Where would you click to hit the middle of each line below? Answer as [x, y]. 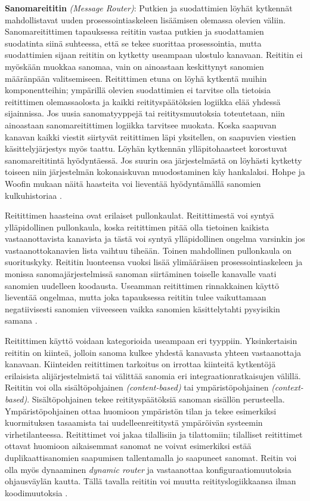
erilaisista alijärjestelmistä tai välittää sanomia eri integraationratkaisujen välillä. [153, 375]
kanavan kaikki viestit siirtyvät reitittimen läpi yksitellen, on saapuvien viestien [151, 136]
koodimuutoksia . [36, 492]
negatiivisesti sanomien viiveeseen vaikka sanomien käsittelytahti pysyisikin [142, 308]
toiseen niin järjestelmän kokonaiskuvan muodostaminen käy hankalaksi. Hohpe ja [155, 172]
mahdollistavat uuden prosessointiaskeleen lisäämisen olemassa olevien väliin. [145, 19]
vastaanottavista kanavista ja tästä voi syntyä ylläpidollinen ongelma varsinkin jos [155, 239]
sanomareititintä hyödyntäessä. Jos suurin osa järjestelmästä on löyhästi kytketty [154, 160]
